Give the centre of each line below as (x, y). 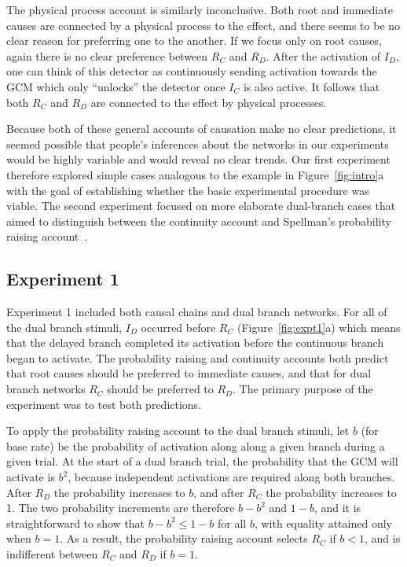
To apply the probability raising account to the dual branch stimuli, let (178, 431)
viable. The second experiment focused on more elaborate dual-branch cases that (201, 206)
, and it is (337, 508)
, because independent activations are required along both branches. (231, 477)
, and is (383, 538)
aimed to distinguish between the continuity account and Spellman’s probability (199, 221)
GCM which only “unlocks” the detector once (116, 86)
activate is (31, 477)
